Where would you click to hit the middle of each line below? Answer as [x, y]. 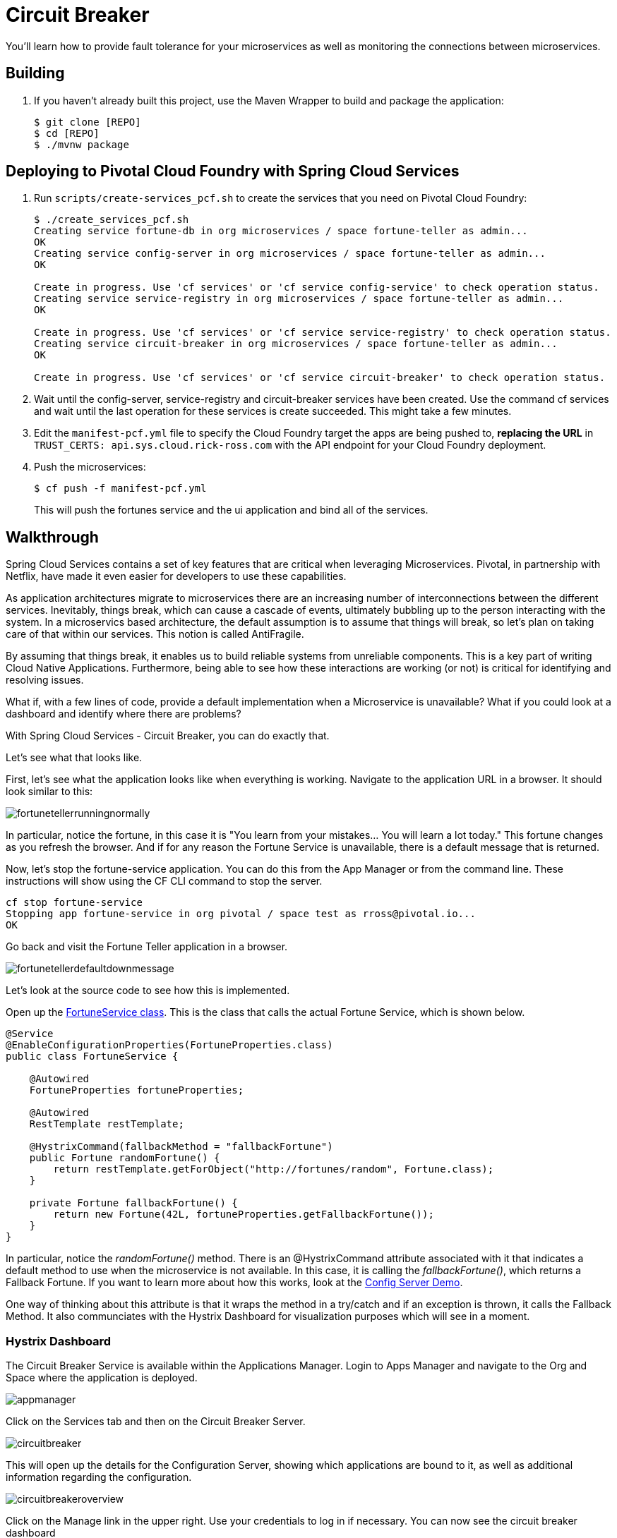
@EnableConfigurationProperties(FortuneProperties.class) [169, 1045]
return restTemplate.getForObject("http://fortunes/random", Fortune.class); [274, 1169]
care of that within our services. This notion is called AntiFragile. [155, 634]
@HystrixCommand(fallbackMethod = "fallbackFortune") [181, 1147]
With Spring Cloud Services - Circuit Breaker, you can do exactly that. [168, 736]
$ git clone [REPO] [88, 122]
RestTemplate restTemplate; [107, 1124]
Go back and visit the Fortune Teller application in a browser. [147, 947]
